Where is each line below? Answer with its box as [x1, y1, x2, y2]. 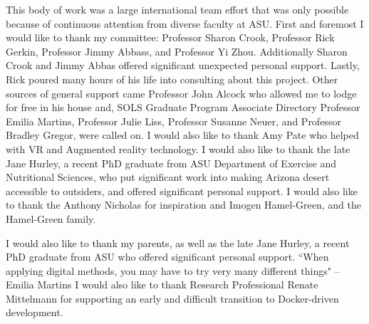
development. [6, 305, 63, 320]
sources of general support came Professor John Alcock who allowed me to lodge [6, 85, 357, 100]
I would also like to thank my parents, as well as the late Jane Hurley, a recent [6, 235, 350, 250]
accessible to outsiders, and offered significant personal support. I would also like [6, 183, 358, 198]
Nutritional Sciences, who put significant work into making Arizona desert [6, 169, 330, 184]
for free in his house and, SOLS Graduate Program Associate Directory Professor [6, 100, 360, 115]
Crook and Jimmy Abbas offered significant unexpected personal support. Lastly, [6, 58, 360, 73]
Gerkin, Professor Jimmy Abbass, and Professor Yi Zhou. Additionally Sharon [6, 43, 348, 58]
